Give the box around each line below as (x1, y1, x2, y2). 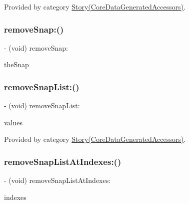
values (4, 117, 23, 127)
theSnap (4, 59, 29, 70)
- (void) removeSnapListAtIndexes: (4, 175, 111, 185)
